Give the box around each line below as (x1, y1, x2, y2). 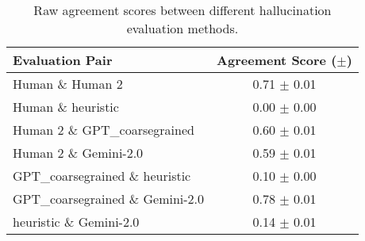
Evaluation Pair (13, 51, 113, 69)
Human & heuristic (13, 98, 119, 116)
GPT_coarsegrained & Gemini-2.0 (13, 189, 205, 208)
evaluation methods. (126, 19, 239, 37)
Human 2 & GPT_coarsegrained (13, 120, 194, 139)
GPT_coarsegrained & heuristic (13, 166, 191, 185)
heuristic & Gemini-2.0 (13, 212, 140, 231)
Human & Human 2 (13, 75, 123, 93)
